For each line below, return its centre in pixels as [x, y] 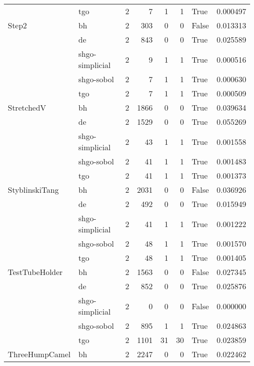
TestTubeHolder [35, 272]
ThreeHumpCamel [39, 354]
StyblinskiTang [33, 190]
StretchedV [27, 107]
